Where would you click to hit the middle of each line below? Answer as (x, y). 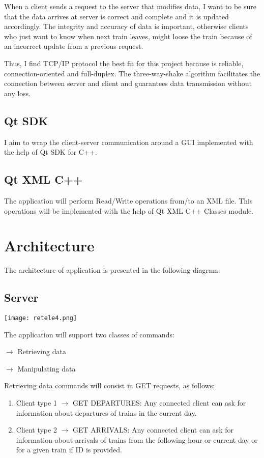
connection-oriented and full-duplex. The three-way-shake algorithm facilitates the (132, 73)
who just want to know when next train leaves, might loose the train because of (128, 36)
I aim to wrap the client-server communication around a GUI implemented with (129, 142)
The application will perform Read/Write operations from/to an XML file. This (128, 200)
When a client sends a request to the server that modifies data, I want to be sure (130, 6)
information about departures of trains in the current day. (106, 412)
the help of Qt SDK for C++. (51, 152)
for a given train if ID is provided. (69, 450)
